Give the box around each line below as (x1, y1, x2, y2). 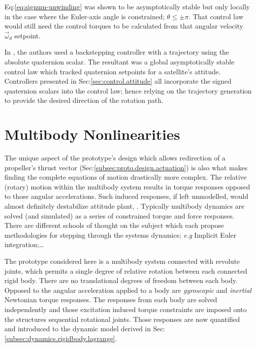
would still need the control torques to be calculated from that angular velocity (4, 21, 243, 31)
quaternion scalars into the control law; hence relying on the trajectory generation (4, 85, 252, 95)
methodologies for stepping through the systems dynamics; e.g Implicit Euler (4, 229, 237, 240)
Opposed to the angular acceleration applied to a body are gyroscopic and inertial (4, 284, 252, 295)
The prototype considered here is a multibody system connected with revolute (4, 256, 240, 266)
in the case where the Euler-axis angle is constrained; (4, 11, 165, 21)
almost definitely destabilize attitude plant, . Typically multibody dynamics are (4, 201, 245, 211)
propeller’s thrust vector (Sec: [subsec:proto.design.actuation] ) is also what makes (4, 162, 248, 172)
